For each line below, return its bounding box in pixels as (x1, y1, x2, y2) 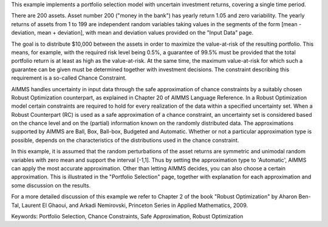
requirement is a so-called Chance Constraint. (11, 74, 127, 82)
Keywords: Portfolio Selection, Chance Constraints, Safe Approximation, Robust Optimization (11, 212, 244, 220)
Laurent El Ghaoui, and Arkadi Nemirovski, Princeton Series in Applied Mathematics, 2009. (21, 201, 248, 209)
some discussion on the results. (11, 181, 91, 189)
